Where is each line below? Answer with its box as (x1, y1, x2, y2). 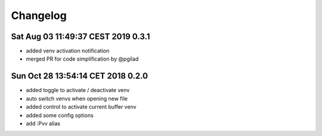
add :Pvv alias (26, 119, 61, 127)
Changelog (11, 9, 67, 22)
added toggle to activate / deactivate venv (26, 87, 130, 94)
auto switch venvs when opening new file (26, 95, 128, 102)
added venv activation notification (26, 48, 110, 55)
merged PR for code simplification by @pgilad (26, 55, 139, 62)
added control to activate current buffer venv (26, 103, 137, 110)
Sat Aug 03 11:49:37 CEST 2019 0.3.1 (11, 31, 150, 42)
